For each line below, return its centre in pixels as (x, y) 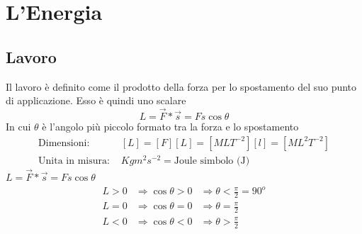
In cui (18, 126)
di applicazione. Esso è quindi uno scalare (96, 100)
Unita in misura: (74, 161)
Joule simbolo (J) (212, 161)
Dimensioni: (64, 143)
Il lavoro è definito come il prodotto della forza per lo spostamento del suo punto (181, 86)
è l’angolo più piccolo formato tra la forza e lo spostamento (170, 126)
